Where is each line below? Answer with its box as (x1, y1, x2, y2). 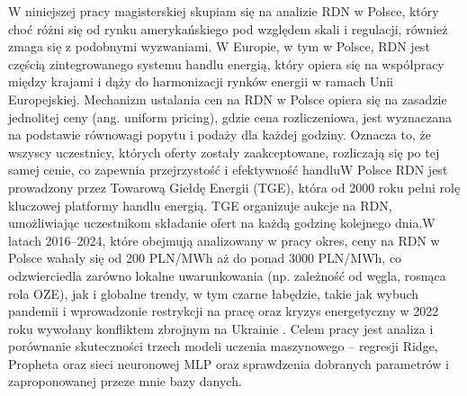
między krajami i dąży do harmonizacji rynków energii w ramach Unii (8, 72, 393, 91)
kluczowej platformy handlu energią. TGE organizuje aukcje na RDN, (8, 195, 392, 214)
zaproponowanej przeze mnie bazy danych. (8, 372, 242, 391)
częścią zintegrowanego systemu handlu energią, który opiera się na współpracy (8, 54, 445, 73)
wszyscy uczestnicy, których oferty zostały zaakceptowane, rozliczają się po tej (8, 142, 440, 161)
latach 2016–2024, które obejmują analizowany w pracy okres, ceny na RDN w (8, 230, 440, 249)
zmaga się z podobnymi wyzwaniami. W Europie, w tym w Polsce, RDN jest (8, 37, 430, 56)
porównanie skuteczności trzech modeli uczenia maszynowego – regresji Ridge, (8, 337, 438, 355)
